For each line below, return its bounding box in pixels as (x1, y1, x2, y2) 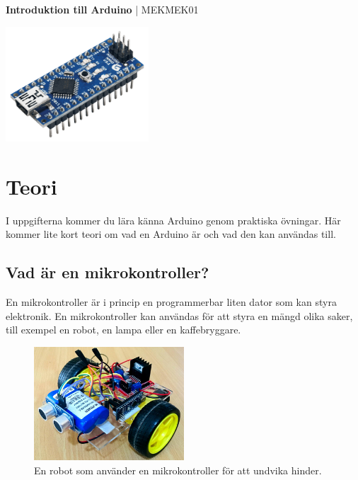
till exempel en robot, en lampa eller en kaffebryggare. (6, 322, 241, 337)
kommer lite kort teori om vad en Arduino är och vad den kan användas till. (6, 227, 336, 241)
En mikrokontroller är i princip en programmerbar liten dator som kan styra (6, 295, 337, 309)
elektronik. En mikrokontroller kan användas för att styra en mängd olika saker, (6, 308, 353, 323)
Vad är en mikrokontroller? (6, 261, 209, 283)
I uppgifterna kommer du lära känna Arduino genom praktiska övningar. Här (6, 212, 341, 227)
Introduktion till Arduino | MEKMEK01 (6, 2, 199, 16)
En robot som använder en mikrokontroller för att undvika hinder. (34, 462, 322, 477)
